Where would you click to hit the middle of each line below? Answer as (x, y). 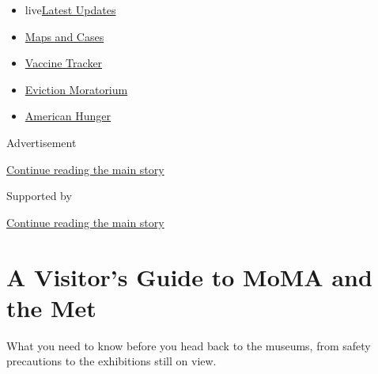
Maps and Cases (64, 36)
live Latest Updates (70, 9)
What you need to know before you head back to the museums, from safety (189, 345)
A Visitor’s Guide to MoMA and (189, 276)
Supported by (39, 196)
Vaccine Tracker (64, 63)
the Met (51, 307)
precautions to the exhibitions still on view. (112, 361)
